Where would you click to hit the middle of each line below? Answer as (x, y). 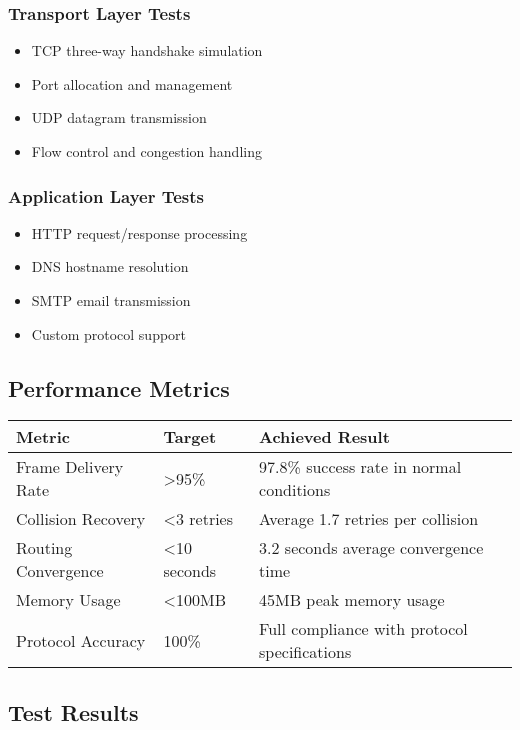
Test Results (73, 711)
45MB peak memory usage (352, 600)
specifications (305, 652)
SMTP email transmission (111, 300)
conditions (295, 490)
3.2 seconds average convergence (371, 548)
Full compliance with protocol (363, 629)
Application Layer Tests (106, 195)
